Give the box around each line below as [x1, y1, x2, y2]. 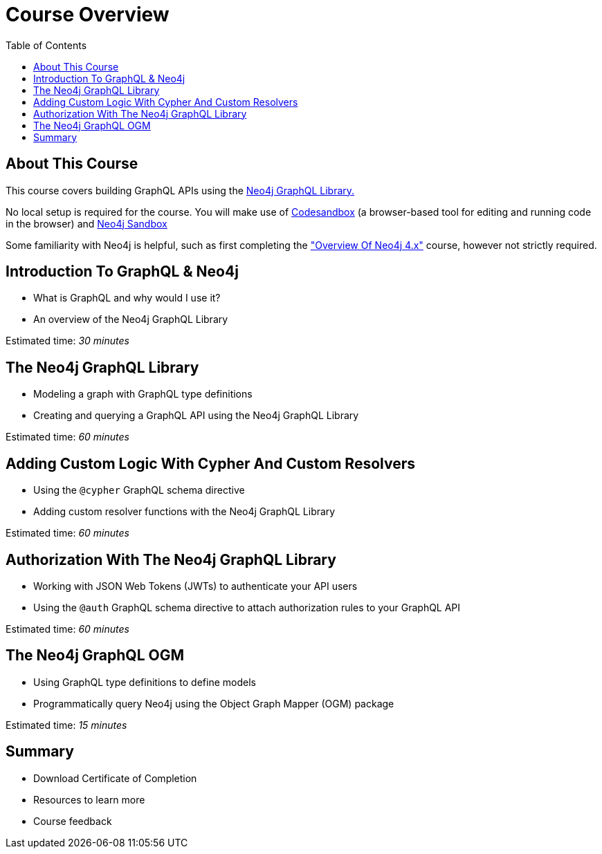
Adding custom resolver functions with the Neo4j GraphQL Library [33, 505, 336, 518]
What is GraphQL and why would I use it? [33, 292, 221, 304]
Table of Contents [6, 39, 87, 51]
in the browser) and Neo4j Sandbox [6, 217, 167, 230]
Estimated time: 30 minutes [6, 335, 129, 347]
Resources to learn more [33, 793, 145, 806]
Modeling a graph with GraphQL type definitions [33, 388, 253, 400]
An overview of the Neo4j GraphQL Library [33, 313, 228, 326]
